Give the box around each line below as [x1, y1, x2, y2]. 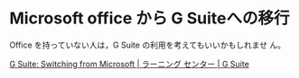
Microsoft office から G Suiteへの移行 [9, 8, 291, 29]
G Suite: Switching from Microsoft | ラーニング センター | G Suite [9, 58, 250, 69]
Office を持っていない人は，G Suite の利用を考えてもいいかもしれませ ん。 [9, 39, 286, 50]
